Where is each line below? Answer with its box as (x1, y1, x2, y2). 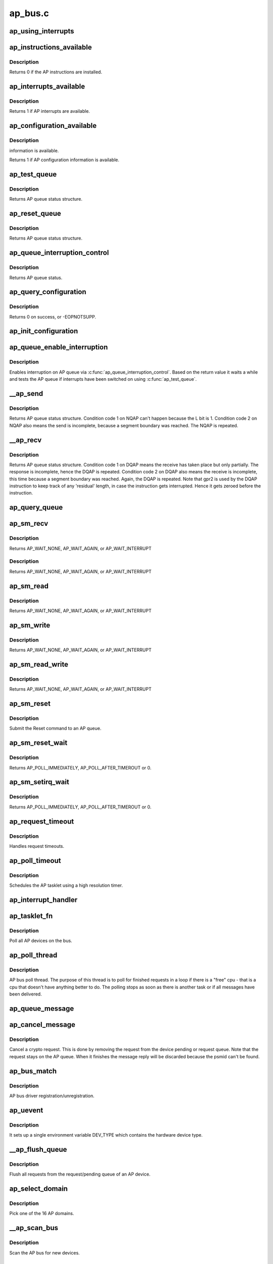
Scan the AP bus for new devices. (9, 1249, 80, 1256)
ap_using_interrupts (9, 27, 74, 35)
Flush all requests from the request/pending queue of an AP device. (9, 1171, 151, 1178)
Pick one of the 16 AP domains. (9, 1210, 74, 1216)
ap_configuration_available (9, 121, 97, 130)
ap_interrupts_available (9, 82, 85, 91)
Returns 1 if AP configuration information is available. (9, 157, 120, 163)
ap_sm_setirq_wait (9, 778, 69, 786)
